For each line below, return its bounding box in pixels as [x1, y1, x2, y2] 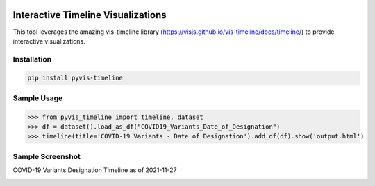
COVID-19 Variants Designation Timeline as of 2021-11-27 [12, 166, 177, 174]
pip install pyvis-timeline [27, 74, 123, 82]
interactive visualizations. [12, 37, 86, 45]
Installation [12, 54, 52, 64]
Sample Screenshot [12, 151, 81, 161]
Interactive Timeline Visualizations [12, 9, 167, 21]
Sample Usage [12, 93, 63, 103]
